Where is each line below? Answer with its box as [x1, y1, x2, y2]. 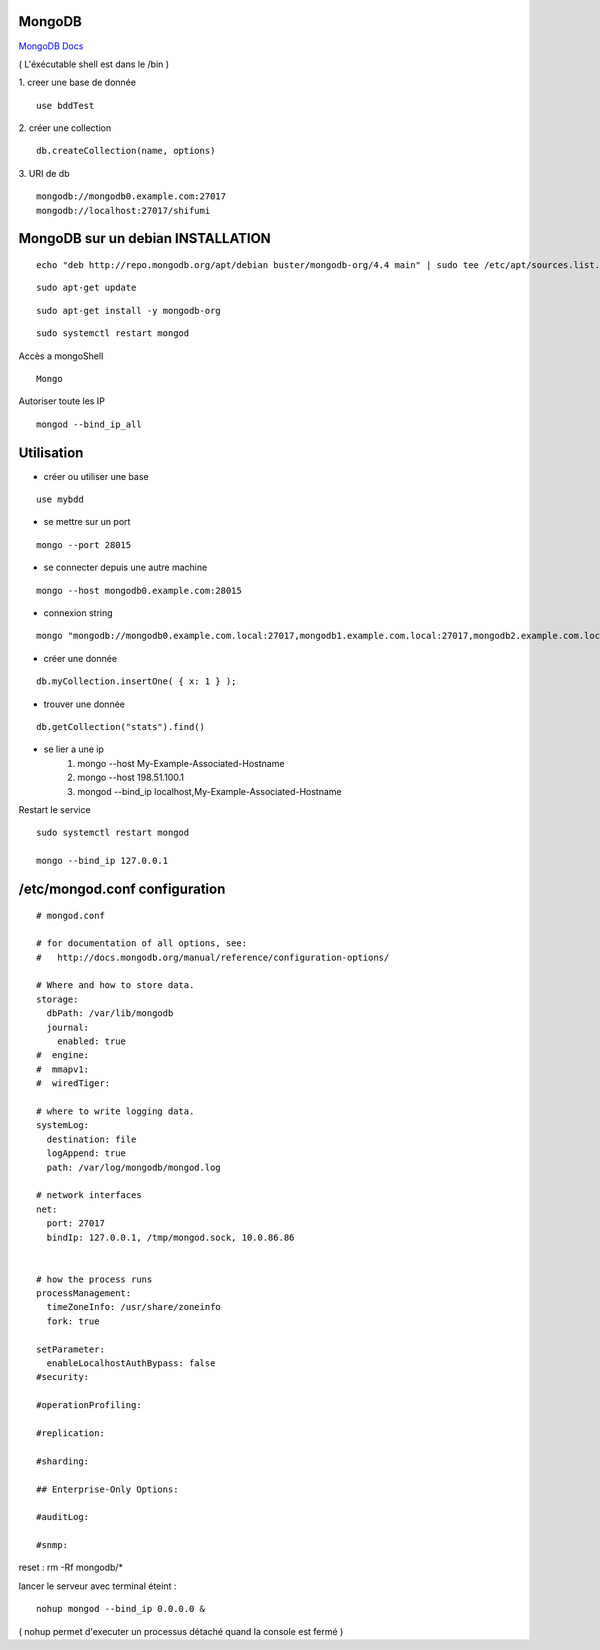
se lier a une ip [43, 743, 105, 755]
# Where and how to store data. [36, 980, 195, 991]
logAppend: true [46, 1148, 127, 1159]
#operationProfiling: [36, 1400, 142, 1411]
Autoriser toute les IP [18, 395, 105, 407]
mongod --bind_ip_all [36, 418, 142, 430]
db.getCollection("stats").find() [36, 721, 205, 732]
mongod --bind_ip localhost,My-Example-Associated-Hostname [77, 785, 342, 797]
